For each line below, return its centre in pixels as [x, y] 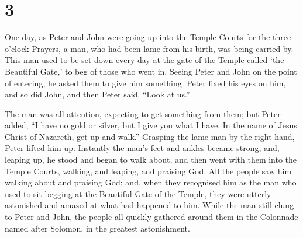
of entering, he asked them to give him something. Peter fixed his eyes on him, [145, 83]
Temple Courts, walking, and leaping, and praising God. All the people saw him [148, 171]
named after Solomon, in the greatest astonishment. [97, 228]
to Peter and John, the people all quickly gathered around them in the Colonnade [151, 217]
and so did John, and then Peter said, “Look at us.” [97, 94]
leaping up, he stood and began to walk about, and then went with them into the [151, 160]
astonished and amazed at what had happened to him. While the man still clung [149, 205]
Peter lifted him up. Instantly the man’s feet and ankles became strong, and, [142, 148]
